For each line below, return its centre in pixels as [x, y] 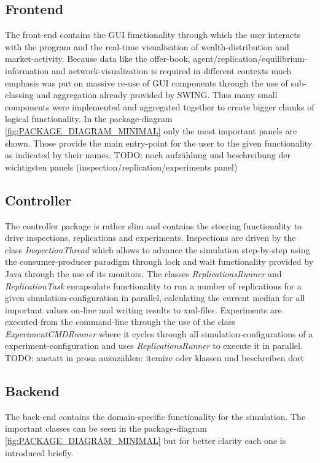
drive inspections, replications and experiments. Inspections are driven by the [150, 238]
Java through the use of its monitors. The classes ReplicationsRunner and [143, 273]
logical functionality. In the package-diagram [89, 119]
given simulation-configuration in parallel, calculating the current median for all [155, 298]
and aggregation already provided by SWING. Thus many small [157, 95]
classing [19, 95]
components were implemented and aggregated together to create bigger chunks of [160, 106]
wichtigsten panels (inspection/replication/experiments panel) [121, 166]
